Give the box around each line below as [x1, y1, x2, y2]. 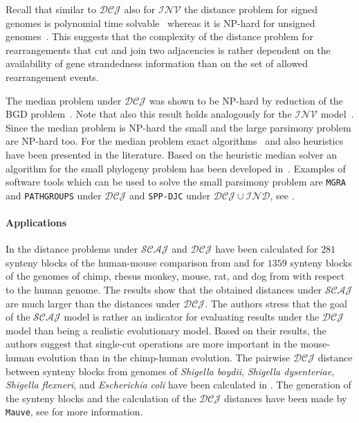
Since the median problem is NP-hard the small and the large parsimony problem [6, 120, 351, 134]
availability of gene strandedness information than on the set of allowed [6, 56, 309, 71]
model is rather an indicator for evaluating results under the [64, 309, 320, 324]
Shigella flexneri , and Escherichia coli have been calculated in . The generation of [6, 377, 351, 392]
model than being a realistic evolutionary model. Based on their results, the [6, 323, 326, 337]
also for [124, 2, 156, 16]
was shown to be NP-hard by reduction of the [149, 93, 343, 107]
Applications [6, 215, 67, 230]
